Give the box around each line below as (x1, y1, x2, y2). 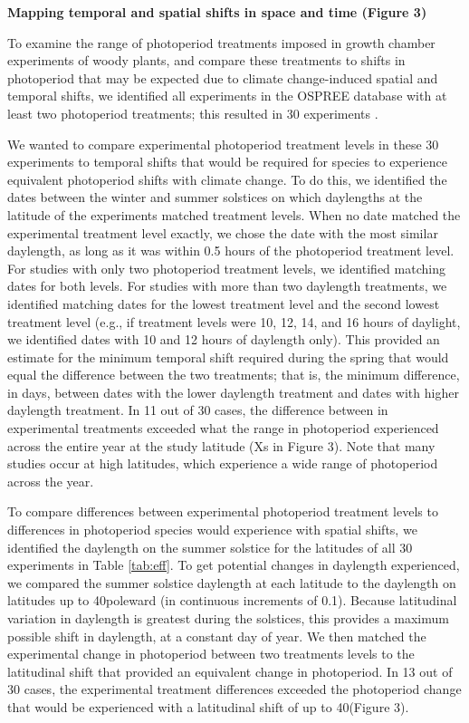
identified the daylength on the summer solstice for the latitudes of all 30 (7, 537, 413, 556)
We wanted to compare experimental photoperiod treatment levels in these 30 (7, 134, 439, 153)
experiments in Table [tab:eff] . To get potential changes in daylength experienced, (7, 555, 460, 574)
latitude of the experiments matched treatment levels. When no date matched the (7, 205, 461, 224)
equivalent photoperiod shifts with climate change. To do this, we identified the (7, 169, 447, 188)
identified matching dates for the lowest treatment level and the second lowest (7, 294, 440, 313)
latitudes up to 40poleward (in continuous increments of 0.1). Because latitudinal (7, 591, 457, 610)
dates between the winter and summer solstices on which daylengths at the (7, 188, 423, 207)
